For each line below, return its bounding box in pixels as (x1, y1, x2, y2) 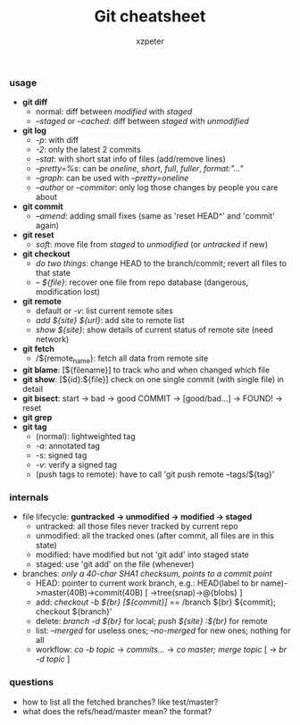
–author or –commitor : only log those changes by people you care (35, 182, 279, 193)
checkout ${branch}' (35, 606, 112, 617)
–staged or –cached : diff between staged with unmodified (35, 116, 250, 127)
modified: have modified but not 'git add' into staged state (35, 549, 250, 560)
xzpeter (136, 36, 164, 46)
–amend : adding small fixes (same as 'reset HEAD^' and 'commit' (35, 211, 275, 221)
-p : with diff (35, 135, 79, 146)
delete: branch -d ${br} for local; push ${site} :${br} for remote (35, 616, 268, 627)
